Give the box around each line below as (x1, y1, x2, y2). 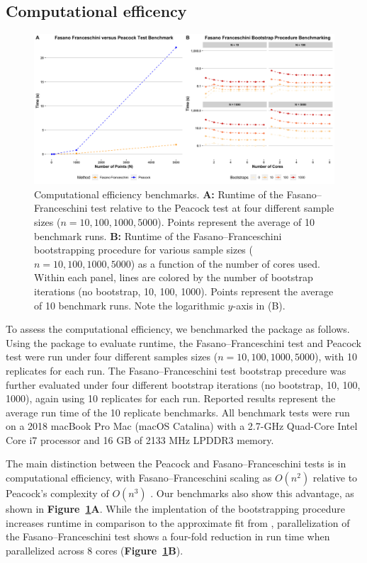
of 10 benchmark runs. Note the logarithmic (34, 297, 225, 312)
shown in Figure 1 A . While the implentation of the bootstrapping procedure (6, 501, 346, 516)
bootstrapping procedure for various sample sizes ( (34, 242, 253, 257)
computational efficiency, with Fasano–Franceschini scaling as (6, 470, 272, 485)
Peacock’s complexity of (6, 486, 109, 501)
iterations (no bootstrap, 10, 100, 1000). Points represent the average (34, 283, 334, 298)
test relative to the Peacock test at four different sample (91, 200, 334, 215)
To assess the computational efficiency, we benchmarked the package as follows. (6, 322, 350, 336)
